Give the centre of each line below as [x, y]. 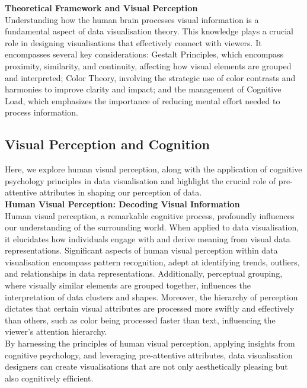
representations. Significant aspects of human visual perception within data [141, 250]
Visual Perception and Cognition [107, 144]
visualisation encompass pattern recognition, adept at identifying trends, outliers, [152, 262]
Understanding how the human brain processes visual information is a [132, 19]
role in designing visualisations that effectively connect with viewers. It [133, 42]
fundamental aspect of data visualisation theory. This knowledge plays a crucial [149, 31]
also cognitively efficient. [49, 378]
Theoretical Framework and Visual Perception [101, 8]
